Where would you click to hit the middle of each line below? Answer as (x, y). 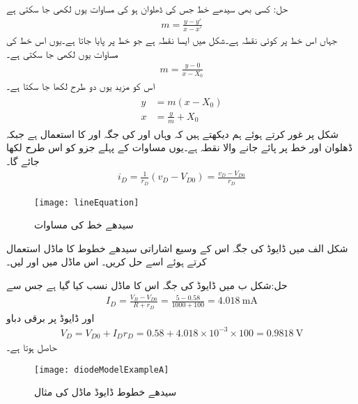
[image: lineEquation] (87, 202)
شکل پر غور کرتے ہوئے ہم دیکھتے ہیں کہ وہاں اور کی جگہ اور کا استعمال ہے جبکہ (172, 133)
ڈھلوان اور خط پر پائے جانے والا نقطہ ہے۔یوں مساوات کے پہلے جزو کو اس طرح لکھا (179, 147)
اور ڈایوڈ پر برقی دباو (50, 317)
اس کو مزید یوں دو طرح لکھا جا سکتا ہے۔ (81, 86)
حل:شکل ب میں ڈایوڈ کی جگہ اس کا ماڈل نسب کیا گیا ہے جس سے (147, 285)
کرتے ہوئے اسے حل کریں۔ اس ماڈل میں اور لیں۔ (107, 262)
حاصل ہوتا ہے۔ (32, 347)
